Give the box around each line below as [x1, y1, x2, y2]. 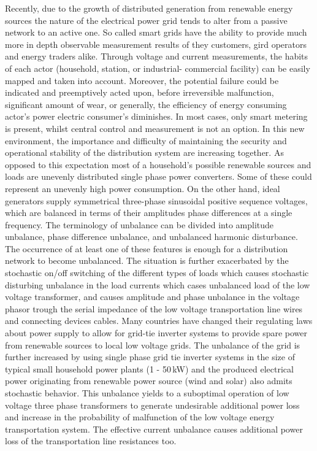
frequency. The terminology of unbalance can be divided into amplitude [5, 218, 274, 231]
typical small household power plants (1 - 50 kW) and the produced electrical [5, 362, 294, 375]
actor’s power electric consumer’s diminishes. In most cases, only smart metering [5, 110, 308, 123]
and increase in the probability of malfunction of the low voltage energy [5, 411, 275, 423]
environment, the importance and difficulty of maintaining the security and [5, 134, 287, 147]
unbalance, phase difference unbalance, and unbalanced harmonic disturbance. [5, 230, 298, 243]
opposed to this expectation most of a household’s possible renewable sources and [5, 158, 311, 171]
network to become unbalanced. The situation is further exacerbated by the [5, 254, 289, 267]
